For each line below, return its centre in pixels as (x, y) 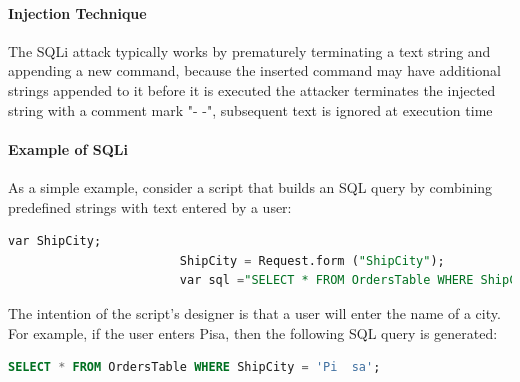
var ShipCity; (55, 241)
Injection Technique (77, 12)
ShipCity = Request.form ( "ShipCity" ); (312, 260)
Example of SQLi (68, 148)
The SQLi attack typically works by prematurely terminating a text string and (249, 50)
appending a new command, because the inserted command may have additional (254, 70)
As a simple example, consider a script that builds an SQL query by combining (250, 186)
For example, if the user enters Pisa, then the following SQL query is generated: (253, 332)
